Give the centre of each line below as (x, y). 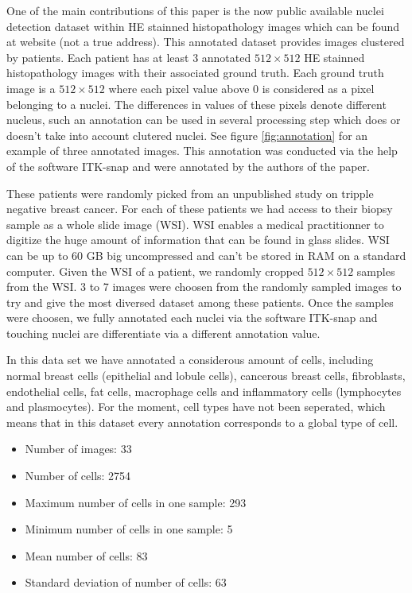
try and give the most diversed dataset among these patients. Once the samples (200, 302)
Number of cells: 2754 (78, 476)
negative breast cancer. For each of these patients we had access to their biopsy (200, 209)
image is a (31, 88)
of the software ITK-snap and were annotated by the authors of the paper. (188, 166)
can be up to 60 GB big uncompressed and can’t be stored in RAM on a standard (206, 255)
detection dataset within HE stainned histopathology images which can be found (203, 26)
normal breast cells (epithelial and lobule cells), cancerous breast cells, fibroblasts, (206, 376)
